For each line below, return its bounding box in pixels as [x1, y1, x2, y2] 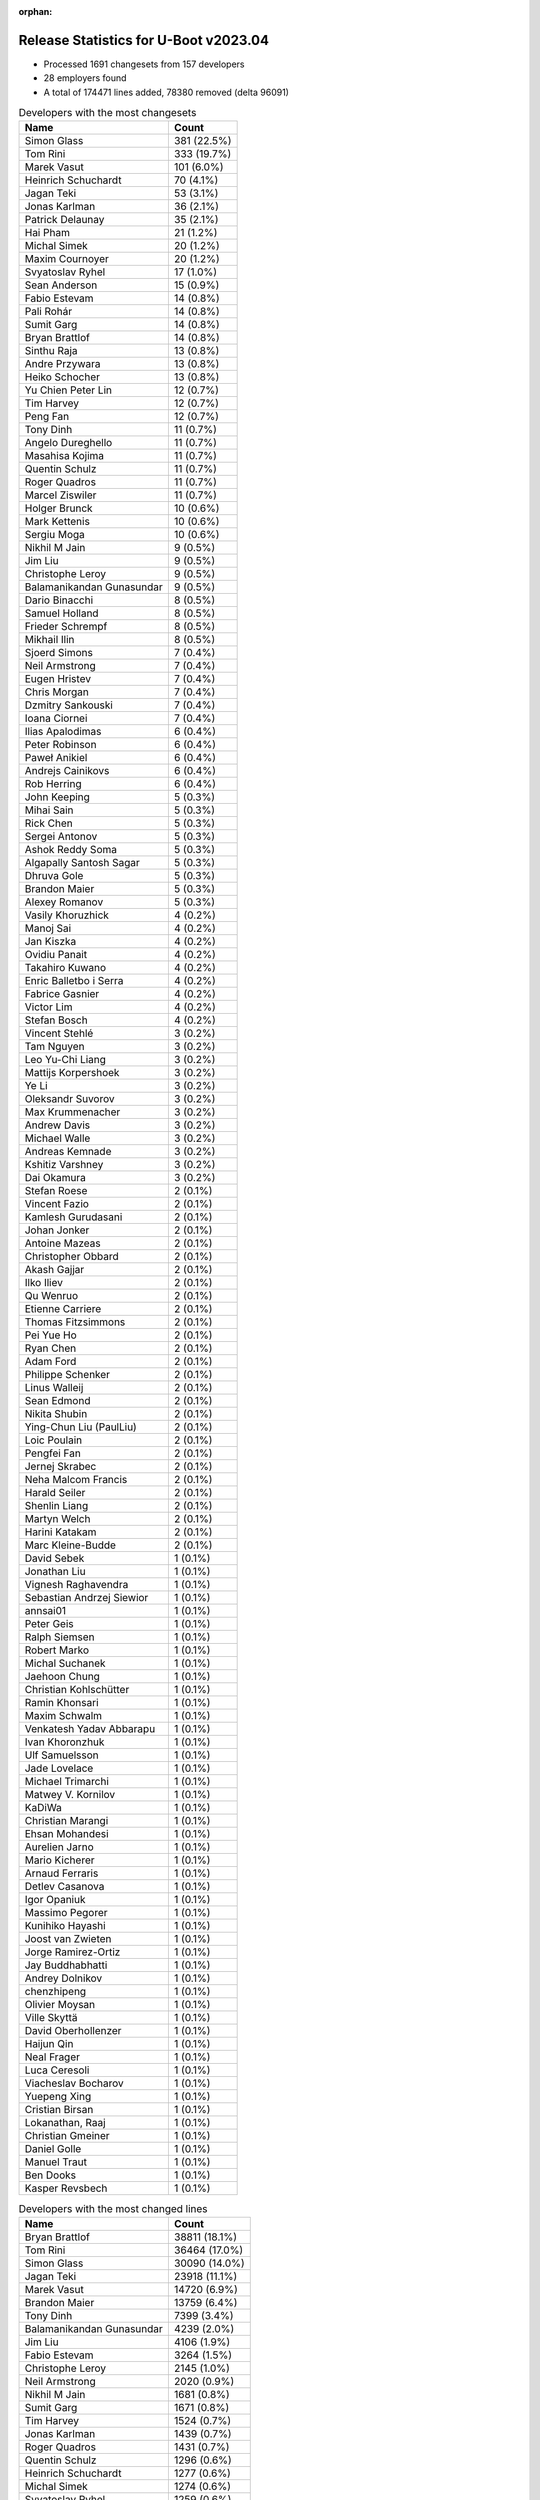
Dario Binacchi [24, 593, 94, 607]
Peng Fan [24, 410, 70, 424]
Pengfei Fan [24, 1446, 82, 1460]
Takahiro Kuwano [24, 961, 107, 975]
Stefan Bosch [24, 1013, 89, 1027]
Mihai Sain [24, 803, 74, 817]
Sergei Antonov [24, 830, 98, 844]
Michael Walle [24, 1131, 91, 1145]
